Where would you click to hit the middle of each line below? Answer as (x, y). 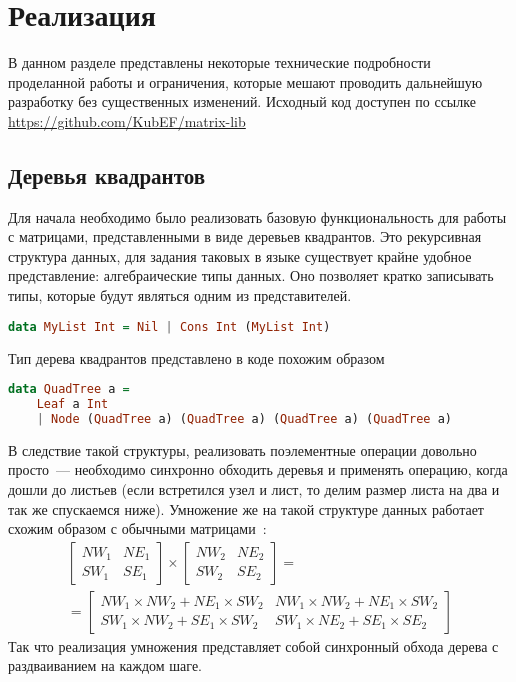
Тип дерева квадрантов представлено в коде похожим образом (196, 357)
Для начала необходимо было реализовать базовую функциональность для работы (257, 216)
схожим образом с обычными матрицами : (137, 528)
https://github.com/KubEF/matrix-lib (127, 120)
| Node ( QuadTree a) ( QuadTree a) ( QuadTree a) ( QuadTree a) (244, 418)
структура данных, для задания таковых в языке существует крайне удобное (240, 255)
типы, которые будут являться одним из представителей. (180, 295)
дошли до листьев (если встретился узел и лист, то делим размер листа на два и (254, 488)
